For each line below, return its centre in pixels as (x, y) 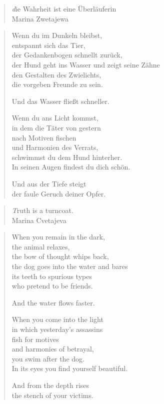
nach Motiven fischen (44, 137)
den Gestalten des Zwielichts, (56, 74)
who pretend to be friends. (52, 286)
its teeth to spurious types (52, 276)
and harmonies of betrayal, (53, 349)
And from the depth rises (50, 385)
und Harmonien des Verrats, (55, 147)
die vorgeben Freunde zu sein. (57, 84)
